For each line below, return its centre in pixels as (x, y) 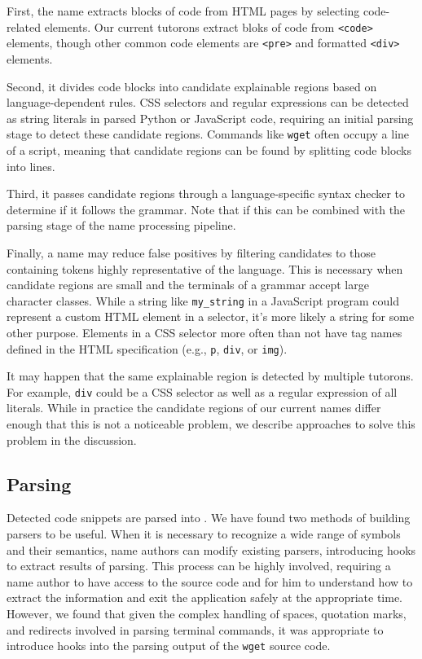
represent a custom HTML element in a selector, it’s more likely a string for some (211, 316)
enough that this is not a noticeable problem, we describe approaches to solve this (211, 424)
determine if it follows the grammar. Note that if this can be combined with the (206, 209)
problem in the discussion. (72, 439)
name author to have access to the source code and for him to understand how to (210, 581)
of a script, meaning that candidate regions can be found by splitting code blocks (209, 149)
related (24, 26)
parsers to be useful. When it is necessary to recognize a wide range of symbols (204, 534)
